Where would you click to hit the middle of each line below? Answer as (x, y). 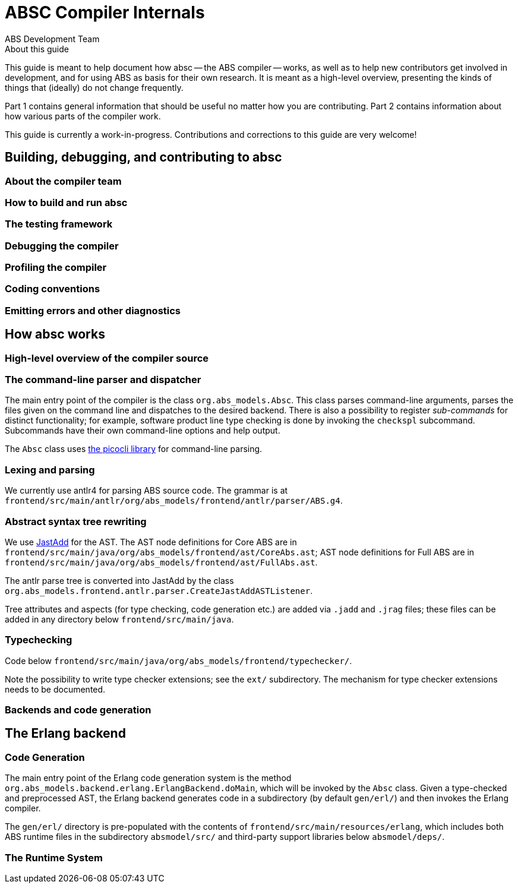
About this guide (37, 49)
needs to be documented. (55, 689)
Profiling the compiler (56, 268)
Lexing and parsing (50, 470)
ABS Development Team (52, 39)
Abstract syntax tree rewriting (76, 521)
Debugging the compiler (62, 246)
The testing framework (59, 224)
